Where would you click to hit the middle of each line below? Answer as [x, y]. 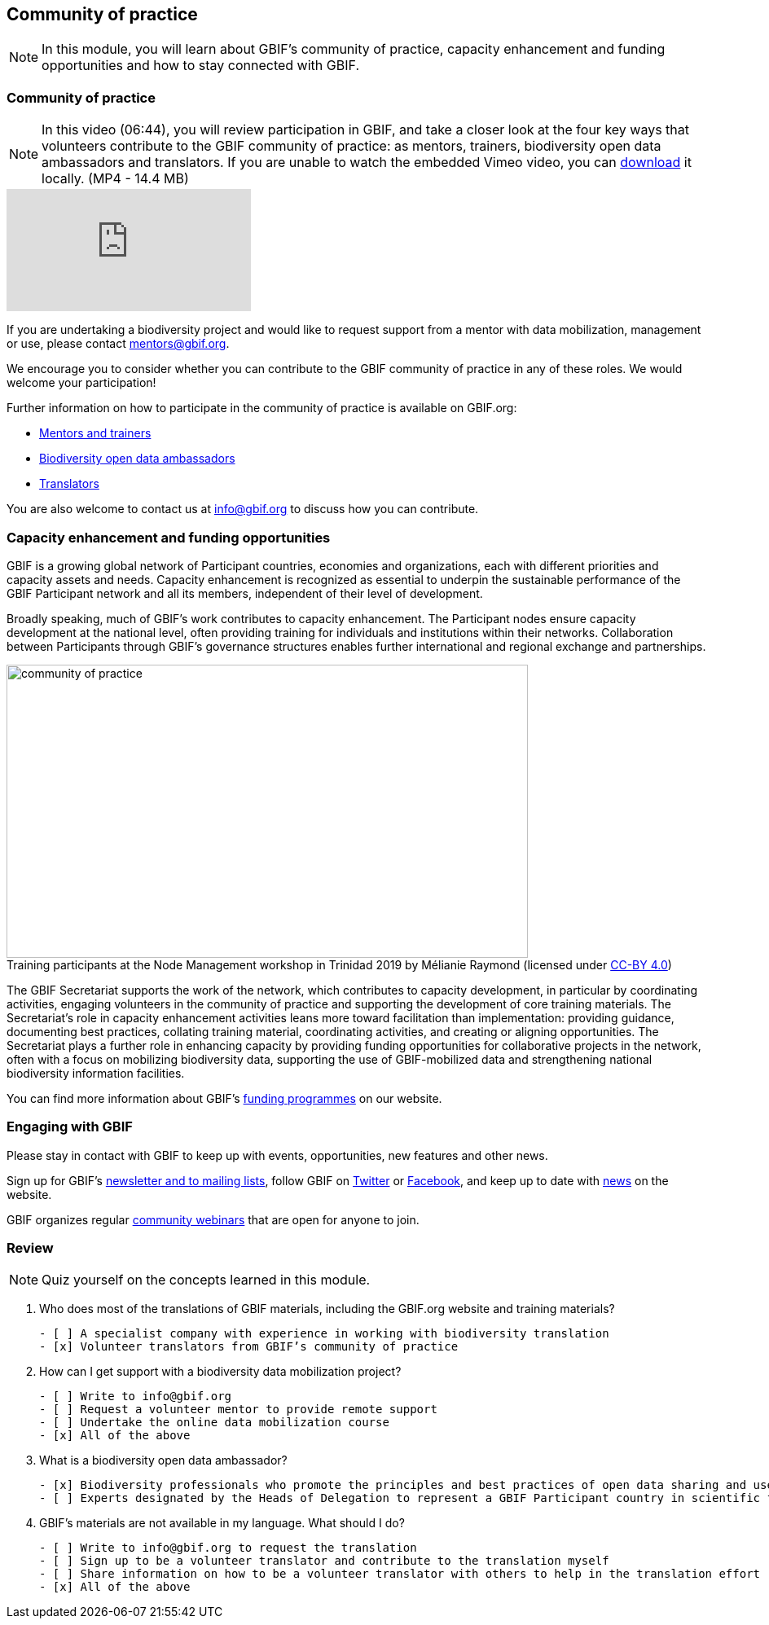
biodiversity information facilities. [96, 1073]
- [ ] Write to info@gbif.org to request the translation [228, 1548]
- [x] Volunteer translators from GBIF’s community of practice [249, 1347]
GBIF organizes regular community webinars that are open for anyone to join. [213, 1219]
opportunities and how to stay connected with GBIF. [200, 66]
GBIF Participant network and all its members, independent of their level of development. [245, 593]
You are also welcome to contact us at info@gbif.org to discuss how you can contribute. [243, 509]
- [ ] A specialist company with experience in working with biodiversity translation [324, 1334]
